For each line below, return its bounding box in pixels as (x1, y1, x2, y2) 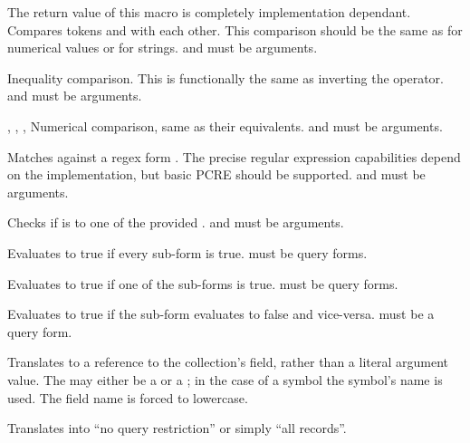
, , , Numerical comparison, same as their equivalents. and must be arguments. (7, 116, 443, 135)
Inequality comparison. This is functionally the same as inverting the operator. (7, 68, 445, 87)
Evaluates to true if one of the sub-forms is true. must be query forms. (7, 274, 398, 293)
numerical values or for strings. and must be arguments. (7, 38, 318, 57)
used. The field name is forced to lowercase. (7, 388, 248, 407)
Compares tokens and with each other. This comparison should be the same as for (7, 20, 463, 39)
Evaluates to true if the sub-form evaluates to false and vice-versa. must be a (7, 304, 435, 323)
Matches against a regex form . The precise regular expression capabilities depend (7, 147, 461, 166)
